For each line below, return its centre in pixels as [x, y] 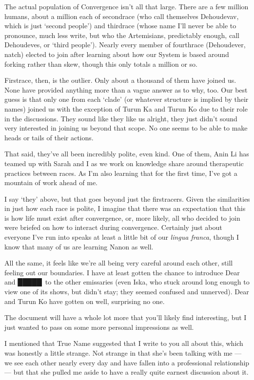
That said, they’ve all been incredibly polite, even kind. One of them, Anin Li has [127, 154]
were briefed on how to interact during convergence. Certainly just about [113, 227]
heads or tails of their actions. [49, 137]
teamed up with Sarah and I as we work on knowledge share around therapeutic [124, 163]
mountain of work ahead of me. [51, 182]
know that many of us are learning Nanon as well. [79, 246]
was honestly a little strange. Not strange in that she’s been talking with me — [123, 353]
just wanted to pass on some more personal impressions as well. [99, 327]
